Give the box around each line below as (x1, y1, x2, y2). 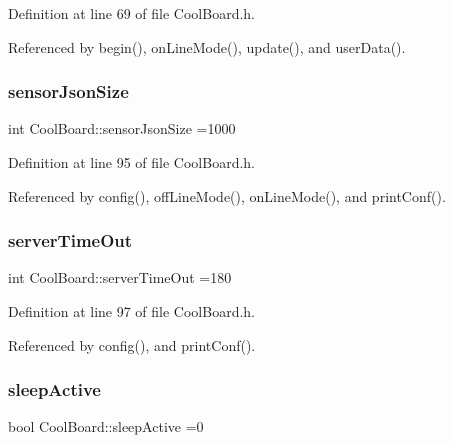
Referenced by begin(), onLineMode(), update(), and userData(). (8, 36, 406, 57)
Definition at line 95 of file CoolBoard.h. (8, 152, 256, 172)
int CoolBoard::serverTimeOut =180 (8, 267, 232, 288)
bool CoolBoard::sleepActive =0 (8, 416, 204, 437)
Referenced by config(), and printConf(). (8, 334, 256, 355)
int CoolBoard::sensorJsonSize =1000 (8, 118, 236, 139)
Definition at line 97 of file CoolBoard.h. (8, 301, 256, 321)
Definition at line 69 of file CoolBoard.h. (8, 3, 256, 23)
